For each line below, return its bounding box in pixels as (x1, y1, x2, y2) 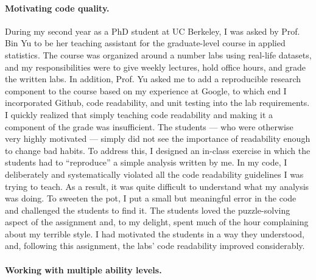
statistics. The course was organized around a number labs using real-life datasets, (5, 48, 312, 61)
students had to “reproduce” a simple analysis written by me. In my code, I (5, 156, 287, 169)
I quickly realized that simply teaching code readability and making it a (5, 108, 273, 121)
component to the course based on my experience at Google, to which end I (5, 84, 287, 97)
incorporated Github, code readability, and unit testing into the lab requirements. (5, 96, 310, 109)
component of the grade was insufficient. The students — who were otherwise (5, 120, 293, 133)
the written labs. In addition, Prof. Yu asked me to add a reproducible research (5, 72, 301, 85)
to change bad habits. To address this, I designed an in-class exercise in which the (5, 144, 311, 156)
